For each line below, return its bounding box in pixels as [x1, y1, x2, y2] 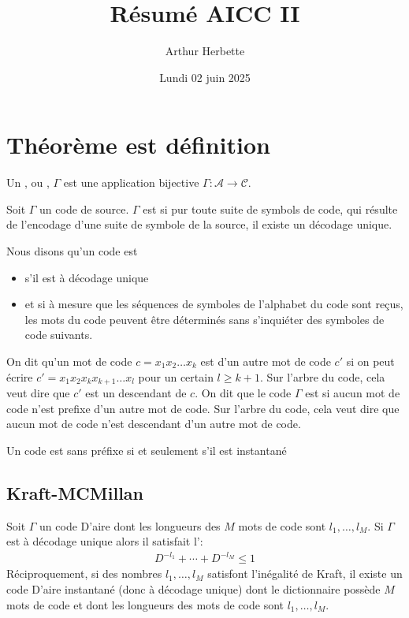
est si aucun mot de [305, 385, 400, 401]
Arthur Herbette [165, 43, 245, 59]
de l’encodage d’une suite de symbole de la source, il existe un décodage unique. [6, 216, 392, 233]
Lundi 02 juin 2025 [159, 69, 251, 85]
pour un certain [138, 368, 214, 385]
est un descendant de [85, 385, 187, 401]
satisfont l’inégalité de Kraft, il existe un [207, 565, 403, 582]
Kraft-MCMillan [6, 480, 143, 504]
